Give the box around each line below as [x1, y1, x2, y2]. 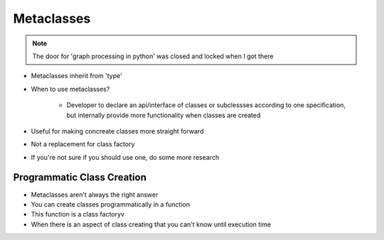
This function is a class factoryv [31, 210, 124, 219]
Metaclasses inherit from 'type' [31, 72, 122, 80]
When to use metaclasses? [31, 84, 110, 93]
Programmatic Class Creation [13, 171, 147, 184]
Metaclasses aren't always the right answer [31, 190, 159, 199]
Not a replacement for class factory [31, 140, 135, 148]
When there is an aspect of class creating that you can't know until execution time [31, 220, 272, 229]
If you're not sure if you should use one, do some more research [31, 153, 220, 161]
